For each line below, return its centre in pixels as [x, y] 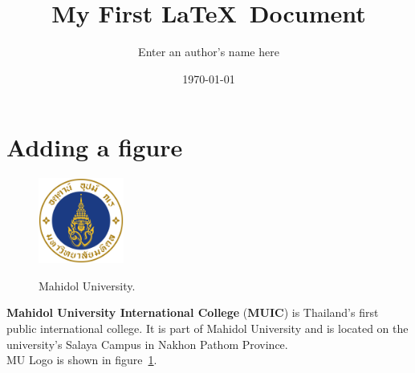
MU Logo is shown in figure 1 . [82, 360]
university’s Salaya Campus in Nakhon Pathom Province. [147, 344]
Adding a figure [95, 147]
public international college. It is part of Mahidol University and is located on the [207, 328]
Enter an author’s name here [209, 52]
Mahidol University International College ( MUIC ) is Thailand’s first [193, 312]
